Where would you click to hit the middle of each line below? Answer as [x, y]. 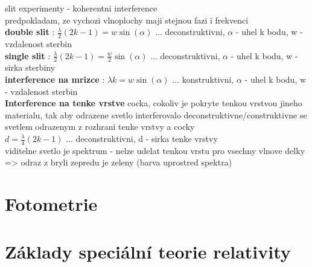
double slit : [30, 32]
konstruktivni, [208, 79]
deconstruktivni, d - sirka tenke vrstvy [147, 138]
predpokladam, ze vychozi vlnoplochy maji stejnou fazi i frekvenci [127, 20]
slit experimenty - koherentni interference [81, 8]
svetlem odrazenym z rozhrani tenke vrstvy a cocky [100, 127]
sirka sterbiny [30, 67]
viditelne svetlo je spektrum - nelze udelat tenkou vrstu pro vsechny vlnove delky [155, 150]
